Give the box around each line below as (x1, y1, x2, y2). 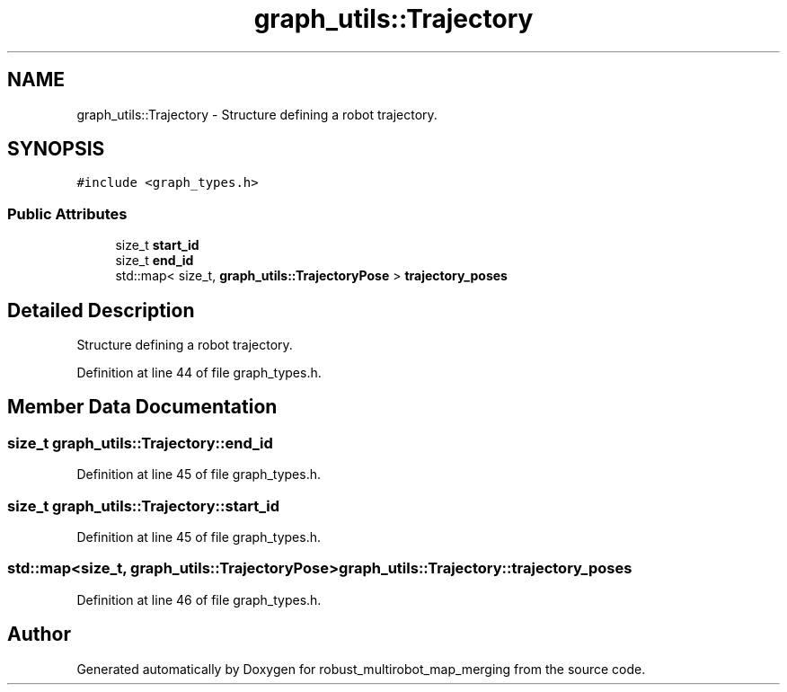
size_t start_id (115, 237, 199, 253)
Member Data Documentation (7, 395, 278, 419)
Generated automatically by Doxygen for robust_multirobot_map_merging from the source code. (76, 661, 646, 677)
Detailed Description (7, 298, 195, 322)
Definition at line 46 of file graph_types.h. (76, 591, 322, 608)
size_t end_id (115, 253, 194, 269)
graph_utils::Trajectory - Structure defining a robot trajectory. (76, 106, 438, 122)
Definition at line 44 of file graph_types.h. (76, 365, 322, 381)
